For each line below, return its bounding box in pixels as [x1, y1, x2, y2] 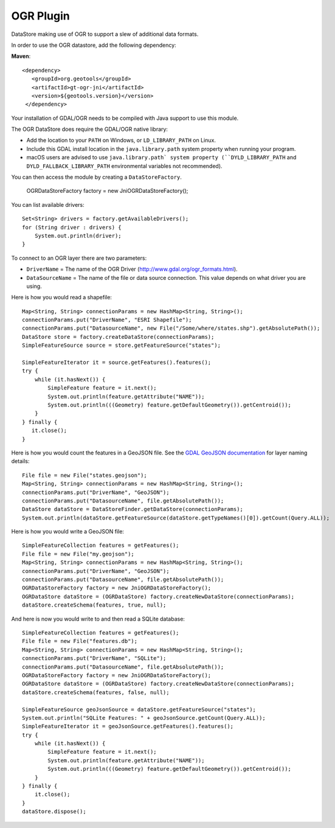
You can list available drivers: [11, 201, 85, 208]
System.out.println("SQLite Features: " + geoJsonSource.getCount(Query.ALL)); [22, 714, 266, 721]
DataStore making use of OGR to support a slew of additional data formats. [11, 30, 199, 38]
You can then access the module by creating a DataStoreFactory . [11, 173, 182, 181]
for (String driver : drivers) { [22, 224, 122, 231]
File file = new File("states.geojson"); [22, 471, 147, 479]
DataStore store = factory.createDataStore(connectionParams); [22, 333, 215, 340]
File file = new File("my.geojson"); [22, 551, 135, 557]
